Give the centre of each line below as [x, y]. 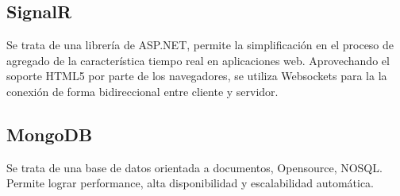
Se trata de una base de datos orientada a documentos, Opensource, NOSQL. [194, 167]
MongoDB [50, 134]
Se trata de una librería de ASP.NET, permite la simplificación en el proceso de [200, 45]
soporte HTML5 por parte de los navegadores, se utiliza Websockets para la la [197, 76]
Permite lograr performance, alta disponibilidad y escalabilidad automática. [190, 183]
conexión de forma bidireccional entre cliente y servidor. [142, 91]
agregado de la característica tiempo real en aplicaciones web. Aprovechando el [198, 60]
